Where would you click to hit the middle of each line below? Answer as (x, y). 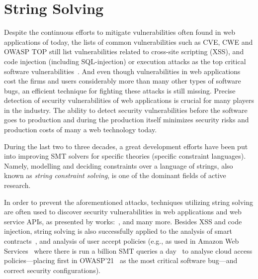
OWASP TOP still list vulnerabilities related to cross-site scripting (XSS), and (124, 51)
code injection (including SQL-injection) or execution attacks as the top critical (125, 61)
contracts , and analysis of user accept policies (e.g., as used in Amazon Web (122, 241)
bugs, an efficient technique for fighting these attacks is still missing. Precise (120, 90)
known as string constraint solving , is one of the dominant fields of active (115, 175)
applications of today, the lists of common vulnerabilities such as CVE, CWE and (129, 42)
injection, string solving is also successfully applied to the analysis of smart (118, 231)
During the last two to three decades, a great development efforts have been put (126, 146)
